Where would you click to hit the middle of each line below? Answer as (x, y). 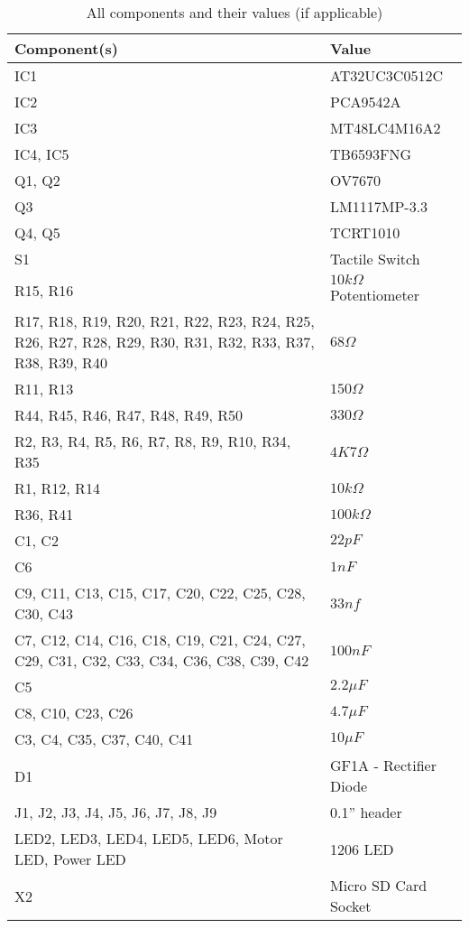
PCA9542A (366, 102)
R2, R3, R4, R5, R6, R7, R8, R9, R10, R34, (153, 441)
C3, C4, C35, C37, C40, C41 (104, 739)
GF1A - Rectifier (383, 765)
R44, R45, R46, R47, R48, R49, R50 (129, 415)
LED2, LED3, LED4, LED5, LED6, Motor (149, 838)
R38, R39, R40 (61, 362)
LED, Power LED (70, 859)
